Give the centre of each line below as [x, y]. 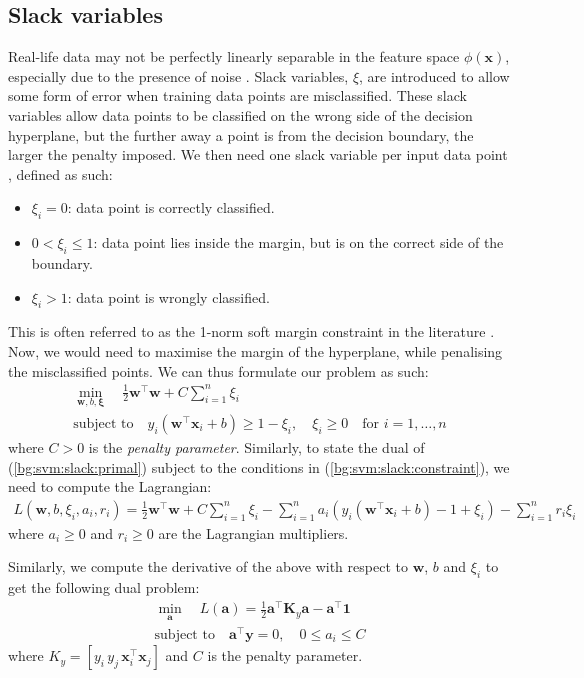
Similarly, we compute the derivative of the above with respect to [208, 566]
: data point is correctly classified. [171, 207]
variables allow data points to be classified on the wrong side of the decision [240, 114]
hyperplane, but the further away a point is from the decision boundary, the [241, 134]
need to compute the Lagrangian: [110, 486]
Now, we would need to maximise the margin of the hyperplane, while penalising [255, 350]
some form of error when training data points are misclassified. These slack [237, 95]
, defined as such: [60, 173]
